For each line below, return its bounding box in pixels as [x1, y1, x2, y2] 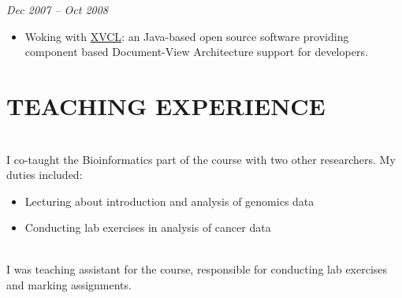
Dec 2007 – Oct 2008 [6, 2, 108, 17]
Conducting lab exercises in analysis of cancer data [24, 219, 271, 236]
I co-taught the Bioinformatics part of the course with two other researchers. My [6, 151, 396, 167]
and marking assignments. [6, 277, 132, 293]
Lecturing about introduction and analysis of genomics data [24, 192, 315, 209]
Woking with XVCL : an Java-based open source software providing [24, 28, 349, 44]
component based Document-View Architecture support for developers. [24, 43, 368, 60]
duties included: [6, 166, 83, 183]
